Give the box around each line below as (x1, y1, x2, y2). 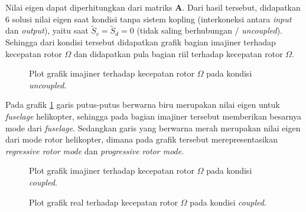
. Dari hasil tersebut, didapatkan (182, 1, 301, 13)
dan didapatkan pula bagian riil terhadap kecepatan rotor (73, 47, 283, 59)
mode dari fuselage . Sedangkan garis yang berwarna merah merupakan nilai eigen (5, 121, 301, 134)
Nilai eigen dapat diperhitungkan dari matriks (5, 1, 172, 13)
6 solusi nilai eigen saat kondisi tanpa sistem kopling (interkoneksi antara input (5, 12, 292, 25)
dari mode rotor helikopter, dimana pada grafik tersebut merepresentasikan (5, 133, 278, 145)
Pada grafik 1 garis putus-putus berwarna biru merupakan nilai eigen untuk (5, 98, 280, 111)
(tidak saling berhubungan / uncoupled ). (136, 24, 283, 37)
